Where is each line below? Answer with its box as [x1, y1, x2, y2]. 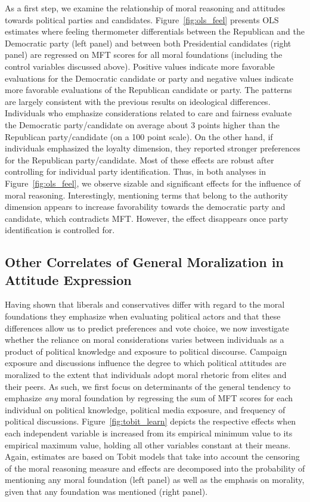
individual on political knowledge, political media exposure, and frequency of [5, 403, 286, 416]
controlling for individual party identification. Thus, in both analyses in [5, 165, 266, 178]
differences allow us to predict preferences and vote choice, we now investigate [5, 321, 289, 334]
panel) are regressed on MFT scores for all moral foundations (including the [5, 48, 283, 61]
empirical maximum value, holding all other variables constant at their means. [5, 438, 291, 451]
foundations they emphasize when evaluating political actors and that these [5, 310, 281, 323]
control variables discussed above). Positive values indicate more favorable [5, 60, 275, 72]
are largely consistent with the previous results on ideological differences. [5, 95, 271, 107]
